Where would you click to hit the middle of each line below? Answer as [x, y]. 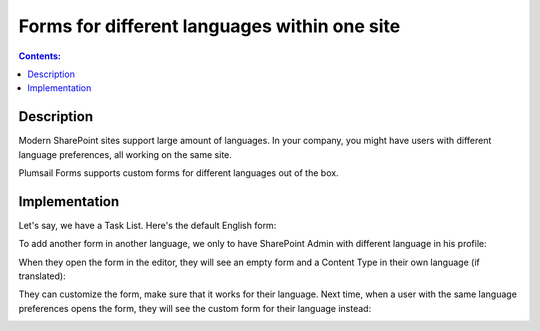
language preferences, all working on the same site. [125, 154]
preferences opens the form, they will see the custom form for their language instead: [195, 308]
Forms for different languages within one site [209, 26]
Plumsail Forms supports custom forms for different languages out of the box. [178, 173]
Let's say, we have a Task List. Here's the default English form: [147, 225]
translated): [42, 276]
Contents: [40, 56]
